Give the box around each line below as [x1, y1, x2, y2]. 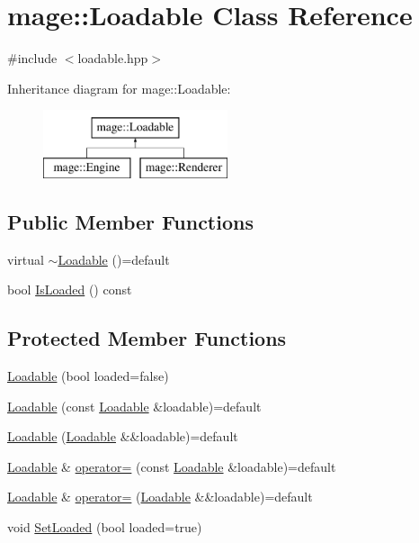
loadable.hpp [77, 49, 148, 68]
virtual [7, 249, 44, 268]
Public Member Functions [7, 207, 254, 235]
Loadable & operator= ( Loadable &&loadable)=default [7, 487, 313, 506]
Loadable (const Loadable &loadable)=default [7, 396, 262, 415]
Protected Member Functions [7, 324, 287, 352]
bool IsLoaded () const [7, 280, 132, 299]
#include [7, 49, 58, 68]
